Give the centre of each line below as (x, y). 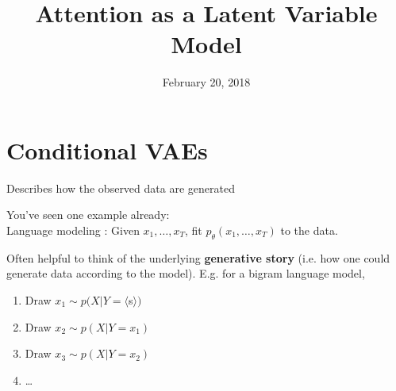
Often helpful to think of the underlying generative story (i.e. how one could (198, 257)
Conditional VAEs (107, 149)
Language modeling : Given (73, 230)
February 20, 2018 (206, 82)
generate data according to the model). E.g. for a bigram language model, (186, 273)
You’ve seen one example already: (88, 215)
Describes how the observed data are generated (121, 188)
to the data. (309, 230)
